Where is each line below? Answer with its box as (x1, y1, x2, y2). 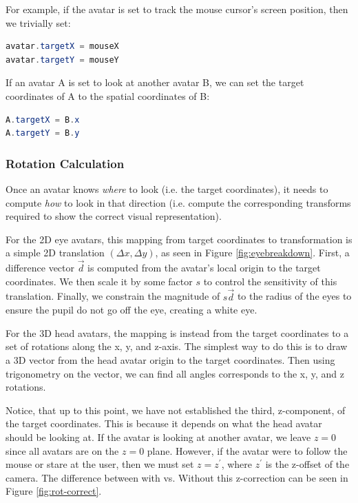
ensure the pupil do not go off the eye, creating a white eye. (6, 302, 257, 317)
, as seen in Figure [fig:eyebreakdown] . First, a (155, 245, 350, 260)
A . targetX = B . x (6, 114, 80, 125)
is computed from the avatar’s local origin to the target (87, 260, 321, 275)
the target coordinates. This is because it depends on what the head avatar (6, 416, 322, 431)
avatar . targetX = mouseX (6, 41, 119, 52)
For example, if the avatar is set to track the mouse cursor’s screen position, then (6, 2, 348, 16)
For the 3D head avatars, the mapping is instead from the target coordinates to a (6, 325, 349, 340)
